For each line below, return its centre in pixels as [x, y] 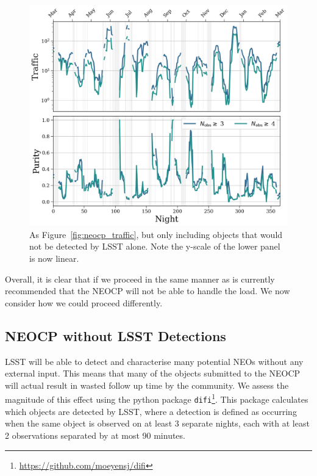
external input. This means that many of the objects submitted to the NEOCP [153, 373]
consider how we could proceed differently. [84, 302]
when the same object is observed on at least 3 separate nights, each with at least [157, 423]
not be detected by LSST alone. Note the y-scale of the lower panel [155, 246]
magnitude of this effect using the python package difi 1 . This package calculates [157, 398]
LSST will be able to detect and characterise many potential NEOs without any [154, 361]
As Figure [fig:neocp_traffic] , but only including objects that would [156, 234]
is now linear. [54, 258]
